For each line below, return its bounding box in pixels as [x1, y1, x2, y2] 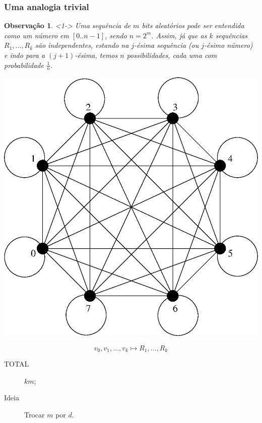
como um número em [4, 30, 70, 40]
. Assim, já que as [151, 30, 207, 40]
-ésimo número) [204, 40, 253, 50]
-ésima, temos [75, 50, 118, 60]
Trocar [24, 409, 45, 419]
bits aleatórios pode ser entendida [142, 20, 244, 31]
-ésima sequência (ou [134, 40, 199, 50]
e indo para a [4, 50, 45, 60]
